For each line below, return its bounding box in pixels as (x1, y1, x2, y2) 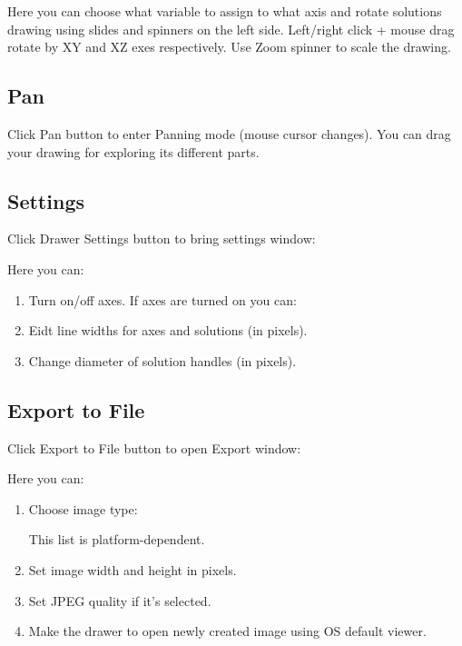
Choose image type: (28, 499, 138, 518)
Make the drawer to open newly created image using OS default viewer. (28, 621, 427, 641)
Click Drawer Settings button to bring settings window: (7, 229, 316, 248)
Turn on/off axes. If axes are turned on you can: (28, 290, 297, 309)
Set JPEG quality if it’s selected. (28, 591, 211, 610)
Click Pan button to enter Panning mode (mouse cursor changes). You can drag (7, 124, 451, 143)
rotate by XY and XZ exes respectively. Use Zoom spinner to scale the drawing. (7, 37, 451, 56)
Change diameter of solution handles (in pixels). (28, 351, 297, 370)
